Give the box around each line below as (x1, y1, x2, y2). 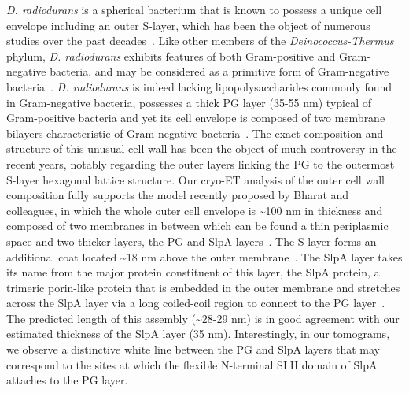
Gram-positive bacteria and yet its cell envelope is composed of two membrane (6, 109, 385, 126)
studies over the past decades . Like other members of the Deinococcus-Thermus (6, 32, 394, 49)
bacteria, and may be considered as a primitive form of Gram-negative (50, 63, 389, 80)
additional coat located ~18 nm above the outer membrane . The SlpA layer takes (6, 248, 403, 265)
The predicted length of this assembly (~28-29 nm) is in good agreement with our (6, 310, 400, 326)
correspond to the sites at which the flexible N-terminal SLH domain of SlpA (6, 356, 378, 373)
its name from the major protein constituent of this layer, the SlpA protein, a (6, 264, 380, 280)
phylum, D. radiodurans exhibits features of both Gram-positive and (6, 47, 336, 64)
